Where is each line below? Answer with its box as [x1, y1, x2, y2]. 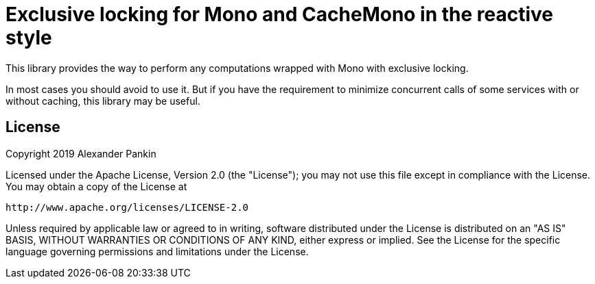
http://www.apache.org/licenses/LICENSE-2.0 [5, 201, 249, 213]
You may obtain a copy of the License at [5, 180, 187, 192]
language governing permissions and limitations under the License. [5, 245, 309, 257]
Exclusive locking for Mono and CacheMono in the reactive [5, 3, 554, 26]
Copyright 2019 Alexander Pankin [5, 147, 156, 159]
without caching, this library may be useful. [5, 94, 200, 107]
